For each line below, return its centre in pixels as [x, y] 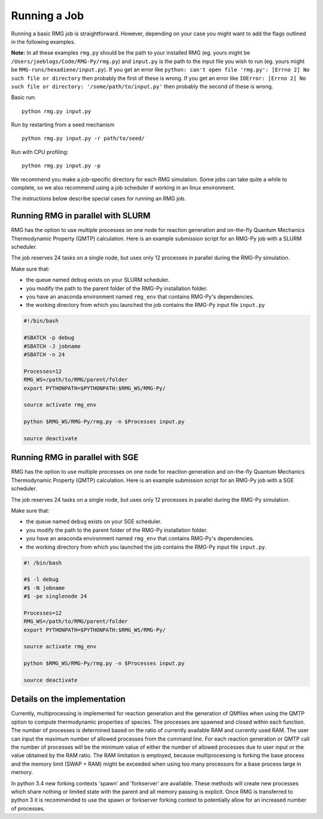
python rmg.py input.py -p [61, 166]
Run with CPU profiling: [40, 152]
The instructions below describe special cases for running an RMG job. [98, 198]
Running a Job [48, 16]
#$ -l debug [41, 579]
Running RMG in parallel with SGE [75, 458]
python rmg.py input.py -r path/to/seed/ [83, 138]
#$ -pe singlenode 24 [55, 596]
